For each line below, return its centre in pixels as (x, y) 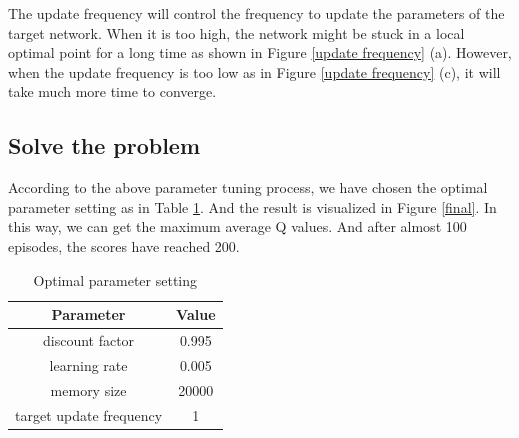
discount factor (88, 339)
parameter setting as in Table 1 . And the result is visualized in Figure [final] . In (252, 206)
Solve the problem (104, 145)
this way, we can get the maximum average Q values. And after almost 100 (237, 226)
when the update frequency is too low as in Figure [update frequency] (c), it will (254, 71)
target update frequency (89, 414)
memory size (88, 389)
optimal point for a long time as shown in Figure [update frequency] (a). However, (260, 52)
